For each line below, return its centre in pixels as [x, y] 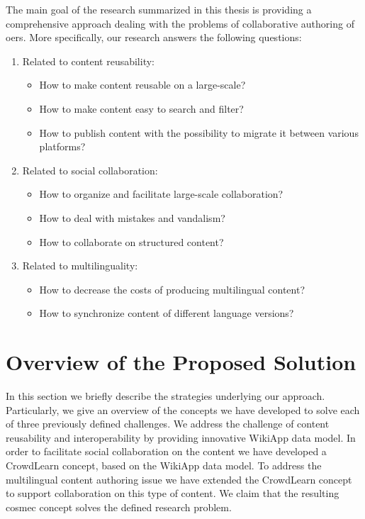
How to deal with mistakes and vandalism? [132, 217]
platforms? [62, 146]
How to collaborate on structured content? [131, 241]
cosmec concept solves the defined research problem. [119, 507]
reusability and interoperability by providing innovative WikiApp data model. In [181, 437]
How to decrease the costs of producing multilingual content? [172, 289]
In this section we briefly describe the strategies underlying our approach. [165, 396]
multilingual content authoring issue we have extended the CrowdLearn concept [179, 479]
